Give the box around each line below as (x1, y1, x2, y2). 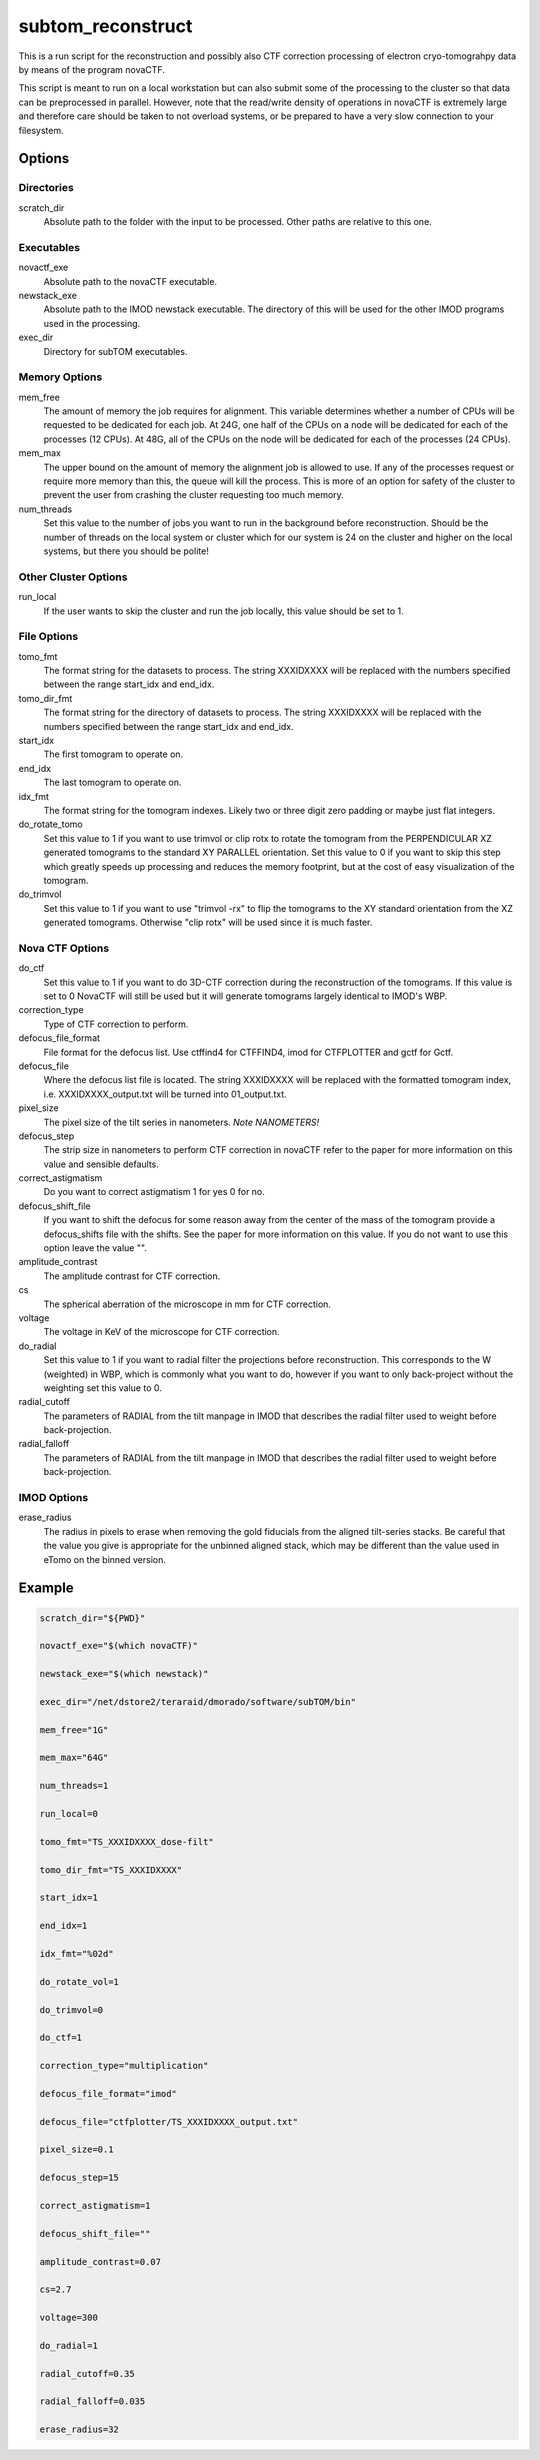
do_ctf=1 (39, 2032, 83, 2044)
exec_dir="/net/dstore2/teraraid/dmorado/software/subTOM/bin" (39, 1696, 357, 1707)
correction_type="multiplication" (39, 2060, 209, 2072)
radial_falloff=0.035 (39, 2396, 146, 2407)
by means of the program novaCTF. (18, 63, 165, 75)
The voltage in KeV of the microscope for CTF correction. (43, 1326, 280, 1338)
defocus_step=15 (39, 2172, 120, 2184)
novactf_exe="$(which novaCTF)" (39, 1640, 199, 1652)
